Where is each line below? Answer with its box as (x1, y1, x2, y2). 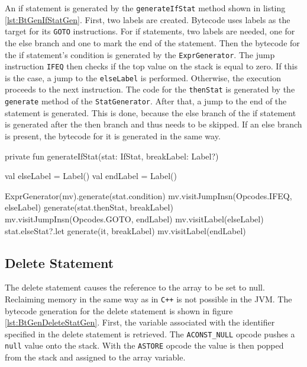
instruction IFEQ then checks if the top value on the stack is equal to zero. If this (5, 60, 298, 72)
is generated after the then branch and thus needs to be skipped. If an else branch (5, 118, 302, 130)
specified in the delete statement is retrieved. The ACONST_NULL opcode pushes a (5, 327, 295, 340)
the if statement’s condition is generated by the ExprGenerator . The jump (5, 48, 275, 60)
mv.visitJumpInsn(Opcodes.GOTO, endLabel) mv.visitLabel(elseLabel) (5, 212, 264, 225)
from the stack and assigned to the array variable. (5, 351, 186, 363)
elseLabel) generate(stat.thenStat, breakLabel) (5, 201, 173, 213)
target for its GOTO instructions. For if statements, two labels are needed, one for (5, 25, 295, 37)
